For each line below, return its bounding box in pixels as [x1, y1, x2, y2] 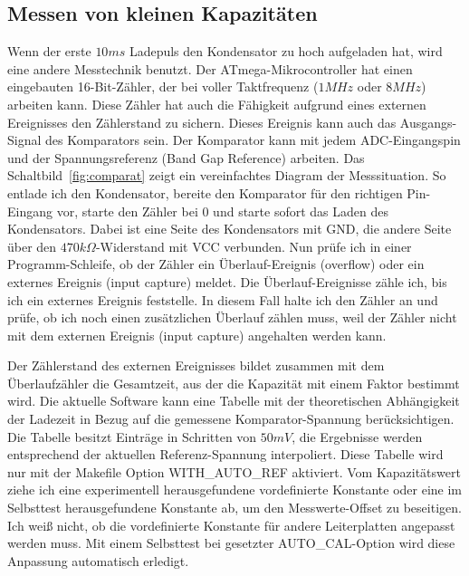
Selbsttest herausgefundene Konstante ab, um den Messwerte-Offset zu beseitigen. [7, 498, 462, 517]
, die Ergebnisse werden [292, 427, 423, 446]
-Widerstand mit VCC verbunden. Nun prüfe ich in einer [95, 236, 412, 255]
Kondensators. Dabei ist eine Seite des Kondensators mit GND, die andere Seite [7, 219, 452, 238]
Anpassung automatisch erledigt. [7, 551, 189, 570]
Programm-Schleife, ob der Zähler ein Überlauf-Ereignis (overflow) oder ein [7, 254, 425, 274]
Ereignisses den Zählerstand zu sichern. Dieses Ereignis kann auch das [7, 112, 397, 131]
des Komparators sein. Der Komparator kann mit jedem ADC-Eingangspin [45, 130, 461, 149]
